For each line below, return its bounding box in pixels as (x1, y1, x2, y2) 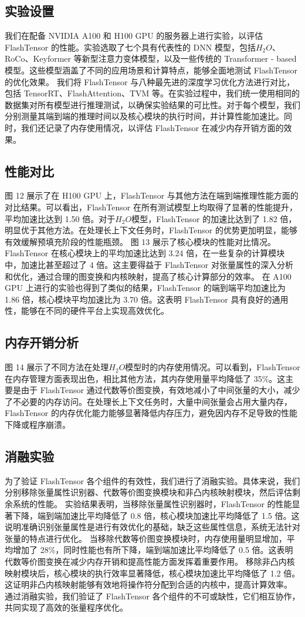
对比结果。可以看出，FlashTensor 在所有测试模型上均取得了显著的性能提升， (5, 200, 297, 213)
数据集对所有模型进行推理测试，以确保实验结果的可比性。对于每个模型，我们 (5, 98, 300, 110)
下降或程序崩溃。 (5, 418, 70, 431)
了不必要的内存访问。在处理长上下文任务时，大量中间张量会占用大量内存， (5, 395, 292, 407)
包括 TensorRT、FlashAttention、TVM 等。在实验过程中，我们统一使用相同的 (5, 87, 300, 99)
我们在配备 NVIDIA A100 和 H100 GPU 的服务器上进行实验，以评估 (5, 29, 263, 42)
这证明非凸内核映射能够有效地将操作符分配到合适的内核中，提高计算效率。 (5, 578, 292, 591)
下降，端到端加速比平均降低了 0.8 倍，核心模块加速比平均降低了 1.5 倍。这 (12, 509, 300, 521)
